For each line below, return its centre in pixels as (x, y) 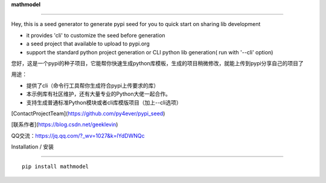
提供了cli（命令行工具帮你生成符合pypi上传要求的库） (93, 85)
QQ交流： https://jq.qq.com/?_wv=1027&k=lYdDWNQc (78, 135)
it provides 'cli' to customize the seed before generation (96, 35)
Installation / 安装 (33, 147)
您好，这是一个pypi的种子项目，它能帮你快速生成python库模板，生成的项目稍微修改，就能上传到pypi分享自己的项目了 (158, 63)
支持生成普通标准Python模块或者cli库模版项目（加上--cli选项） (104, 102)
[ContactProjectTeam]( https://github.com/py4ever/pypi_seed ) (88, 113)
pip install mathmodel (56, 167)
